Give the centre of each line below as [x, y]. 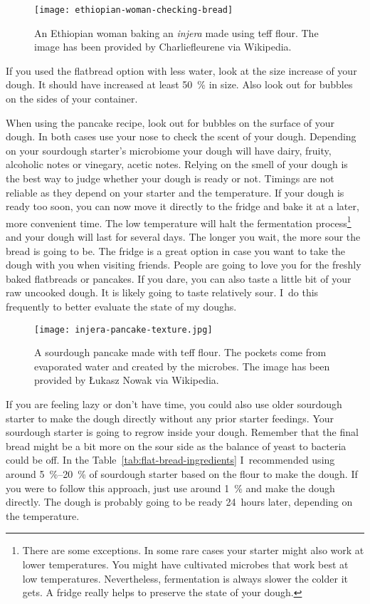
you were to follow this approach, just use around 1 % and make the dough [170, 488]
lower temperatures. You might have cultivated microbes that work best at [185, 564]
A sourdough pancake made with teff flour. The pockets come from [180, 352]
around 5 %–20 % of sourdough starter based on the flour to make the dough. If [182, 474]
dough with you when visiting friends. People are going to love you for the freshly [184, 265]
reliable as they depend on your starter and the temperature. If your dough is [175, 192]
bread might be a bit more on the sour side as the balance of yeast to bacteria [176, 446]
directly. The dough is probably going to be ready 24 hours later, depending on [179, 502]
